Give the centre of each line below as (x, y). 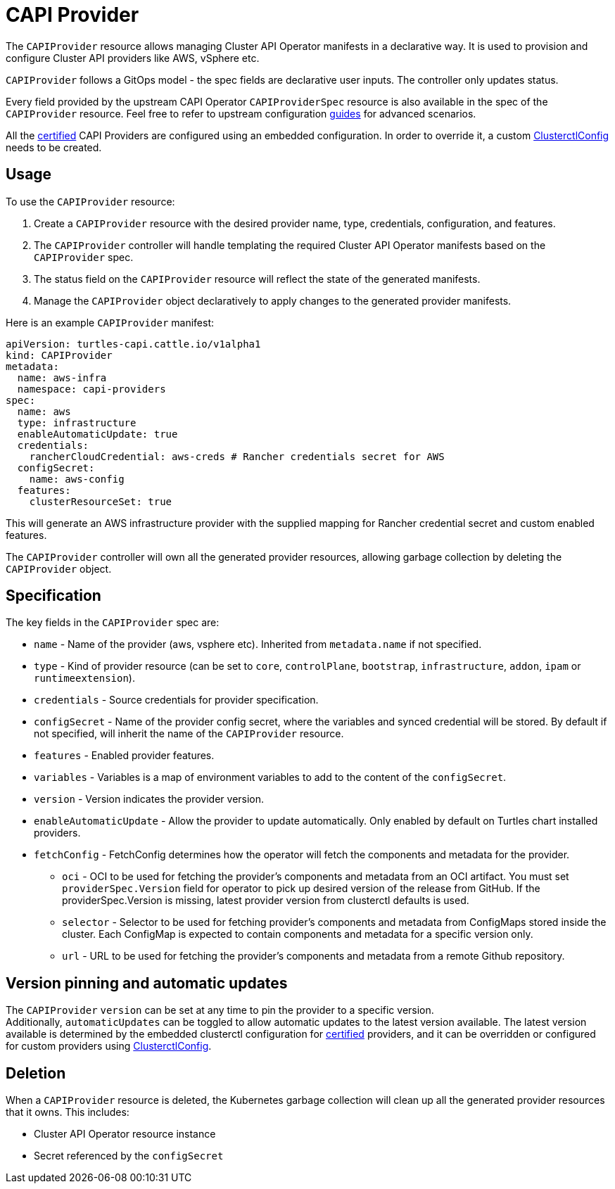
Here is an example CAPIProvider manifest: (110, 322)
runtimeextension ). (84, 678)
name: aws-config (77, 479)
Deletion (36, 1073)
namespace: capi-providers (91, 389)
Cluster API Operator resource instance (125, 1134)
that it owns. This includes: (68, 1112)
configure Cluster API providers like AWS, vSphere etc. (133, 58)
